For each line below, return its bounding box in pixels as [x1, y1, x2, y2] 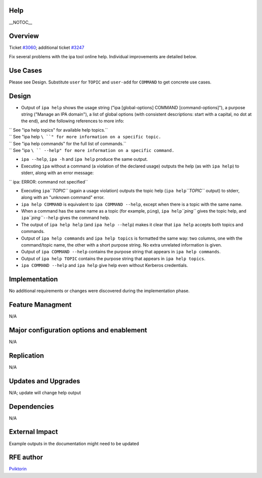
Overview [9, 32, 39, 40]
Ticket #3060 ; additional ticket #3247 [9, 45, 84, 50]
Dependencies [9, 402, 54, 411]
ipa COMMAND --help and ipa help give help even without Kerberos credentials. [21, 263, 188, 268]
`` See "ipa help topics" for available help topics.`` [9, 127, 108, 133]
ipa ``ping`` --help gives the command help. [21, 215, 110, 221]
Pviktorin [9, 466, 27, 472]
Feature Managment [9, 300, 72, 309]
